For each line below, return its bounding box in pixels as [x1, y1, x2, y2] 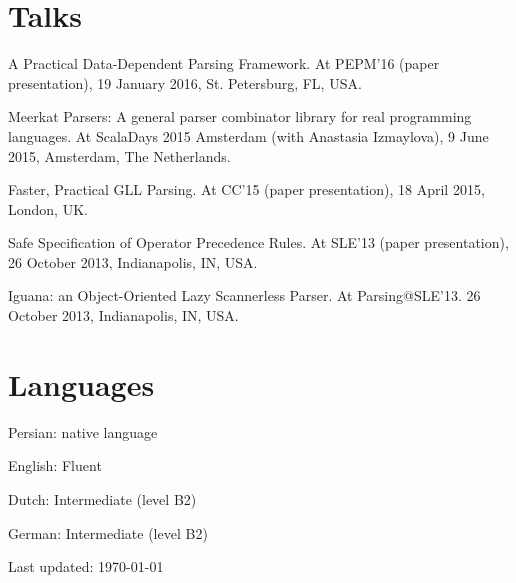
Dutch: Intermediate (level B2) [8, 488, 197, 509]
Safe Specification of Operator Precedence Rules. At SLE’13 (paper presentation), [8, 232, 509, 253]
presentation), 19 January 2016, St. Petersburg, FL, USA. [8, 72, 362, 93]
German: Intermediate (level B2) [8, 522, 208, 543]
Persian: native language [8, 421, 158, 442]
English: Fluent [8, 455, 102, 476]
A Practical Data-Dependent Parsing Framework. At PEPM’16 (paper [8, 53, 440, 74]
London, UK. [8, 198, 88, 219]
